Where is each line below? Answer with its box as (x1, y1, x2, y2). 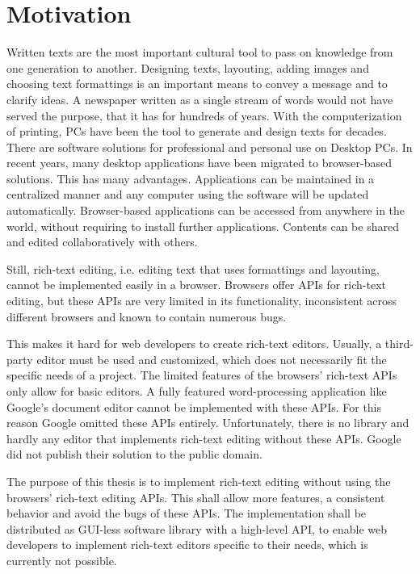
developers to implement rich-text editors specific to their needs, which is (6, 536, 368, 553)
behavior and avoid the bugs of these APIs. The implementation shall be (6, 505, 367, 522)
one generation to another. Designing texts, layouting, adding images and (6, 59, 369, 76)
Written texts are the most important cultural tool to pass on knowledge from (6, 44, 393, 61)
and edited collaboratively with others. (6, 233, 198, 250)
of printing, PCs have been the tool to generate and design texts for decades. (6, 123, 387, 140)
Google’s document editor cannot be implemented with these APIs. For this (6, 398, 382, 415)
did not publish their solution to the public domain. (6, 446, 262, 463)
